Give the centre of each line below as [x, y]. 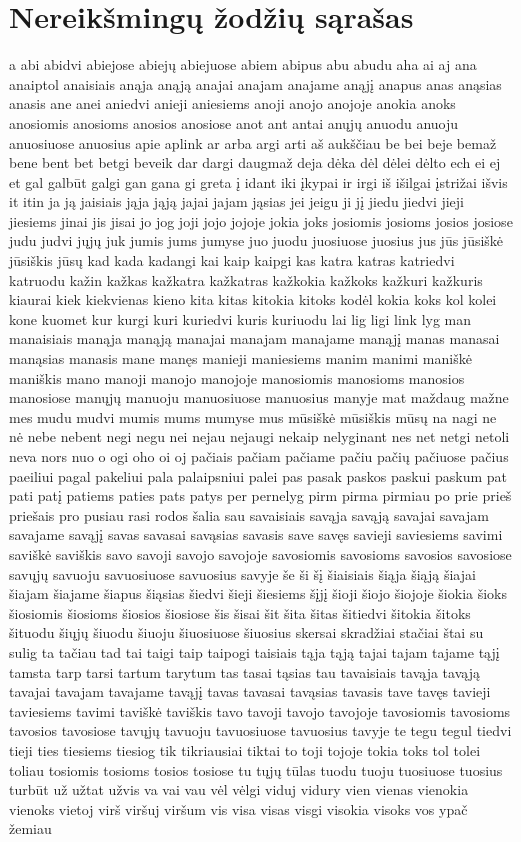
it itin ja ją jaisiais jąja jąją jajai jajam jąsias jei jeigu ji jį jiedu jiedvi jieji [237, 201]
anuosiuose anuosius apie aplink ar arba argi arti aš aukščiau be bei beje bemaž [253, 142]
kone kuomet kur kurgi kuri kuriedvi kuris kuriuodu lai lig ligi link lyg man [240, 318]
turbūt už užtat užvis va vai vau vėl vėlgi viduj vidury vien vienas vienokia [239, 789]
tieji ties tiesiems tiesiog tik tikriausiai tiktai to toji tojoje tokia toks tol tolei [245, 749]
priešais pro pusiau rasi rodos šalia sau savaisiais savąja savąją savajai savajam [249, 514]
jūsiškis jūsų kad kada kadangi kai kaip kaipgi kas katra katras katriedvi [232, 260]
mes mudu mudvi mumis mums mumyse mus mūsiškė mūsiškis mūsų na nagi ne [253, 416]
